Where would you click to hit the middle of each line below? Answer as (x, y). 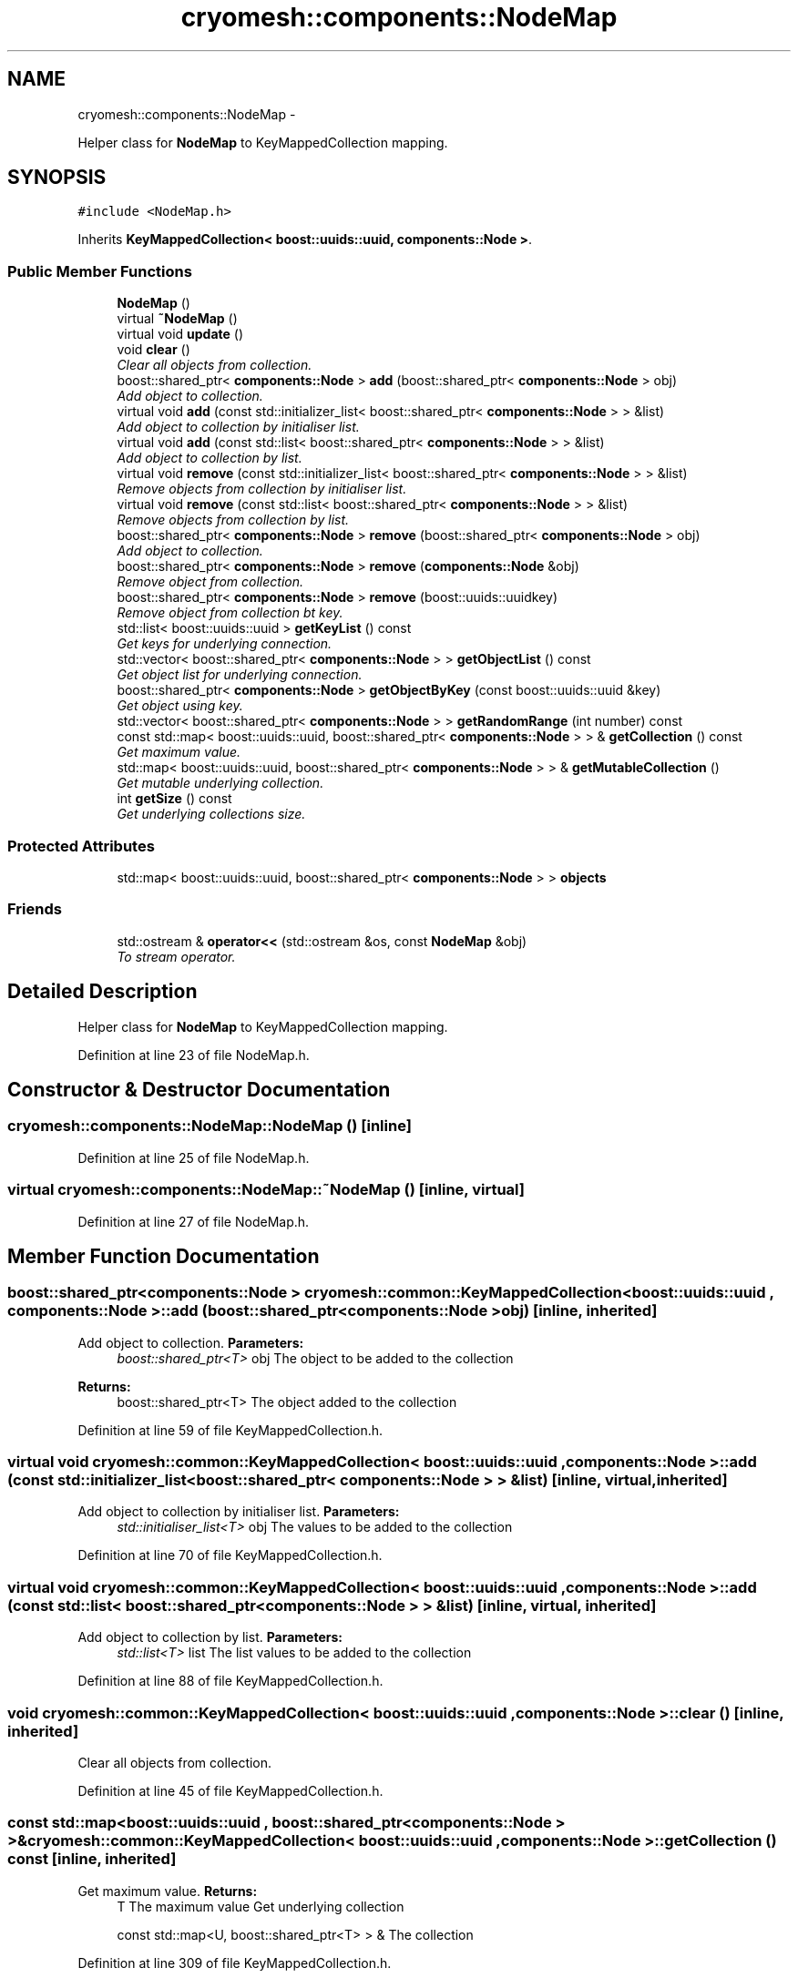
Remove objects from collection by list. (233, 520)
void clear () (153, 350)
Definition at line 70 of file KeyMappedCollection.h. (230, 1555)
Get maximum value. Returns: (168, 1891)
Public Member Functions (100, 271)
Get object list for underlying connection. (240, 675)
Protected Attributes (81, 846)
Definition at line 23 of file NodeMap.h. (194, 1055)
